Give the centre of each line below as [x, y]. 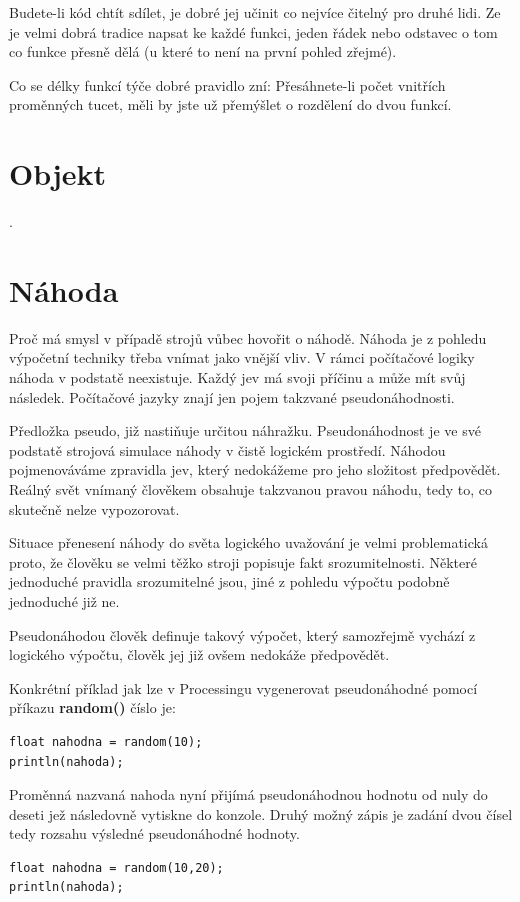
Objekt [58, 173]
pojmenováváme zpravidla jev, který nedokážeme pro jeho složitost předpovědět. [255, 469]
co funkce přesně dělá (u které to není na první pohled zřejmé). [203, 51]
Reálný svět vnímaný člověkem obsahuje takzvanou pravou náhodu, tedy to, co [250, 488]
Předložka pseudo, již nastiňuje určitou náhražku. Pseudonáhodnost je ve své [245, 430]
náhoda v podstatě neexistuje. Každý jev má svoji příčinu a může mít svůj [237, 377]
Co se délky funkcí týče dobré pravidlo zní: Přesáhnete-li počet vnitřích [227, 84]
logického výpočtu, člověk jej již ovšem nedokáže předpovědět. [199, 654]
